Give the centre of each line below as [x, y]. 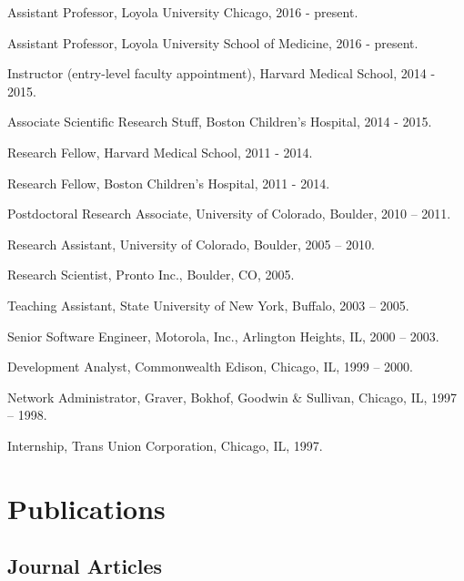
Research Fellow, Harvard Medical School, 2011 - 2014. [160, 152]
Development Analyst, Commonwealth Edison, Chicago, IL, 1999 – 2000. [210, 367]
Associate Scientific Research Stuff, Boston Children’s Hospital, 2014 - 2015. [220, 122]
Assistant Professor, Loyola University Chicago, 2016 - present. [183, 12]
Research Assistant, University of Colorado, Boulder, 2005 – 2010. [191, 244]
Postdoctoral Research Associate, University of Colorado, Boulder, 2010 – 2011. [229, 214]
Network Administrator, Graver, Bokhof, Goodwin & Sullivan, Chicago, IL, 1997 [232, 397]
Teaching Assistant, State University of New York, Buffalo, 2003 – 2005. [208, 305]
